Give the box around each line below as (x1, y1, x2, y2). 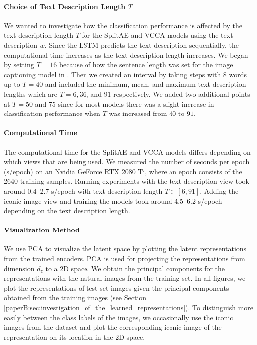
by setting (4, 59, 34, 70)
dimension (4, 263, 35, 273)
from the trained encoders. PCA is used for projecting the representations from (4, 253, 245, 264)
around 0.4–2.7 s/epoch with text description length (4, 185, 163, 196)
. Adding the (200, 185, 239, 196)
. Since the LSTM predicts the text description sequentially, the (44, 39, 239, 50)
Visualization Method (4, 225, 80, 235)
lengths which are (4, 88, 58, 99)
